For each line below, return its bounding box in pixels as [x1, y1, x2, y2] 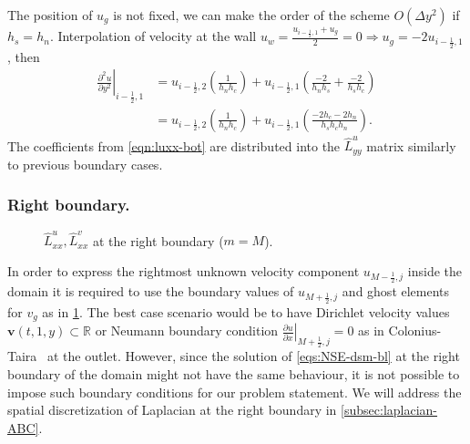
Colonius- [388, 321, 442, 340]
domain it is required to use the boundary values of [7, 282, 294, 301]
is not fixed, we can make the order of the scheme [113, 5, 390, 24]
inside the [407, 261, 462, 280]
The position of [7, 5, 93, 24]
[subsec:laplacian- [341, 400, 438, 419]
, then [7, 46, 40, 66]
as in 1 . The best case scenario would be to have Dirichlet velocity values [42, 302, 450, 321]
